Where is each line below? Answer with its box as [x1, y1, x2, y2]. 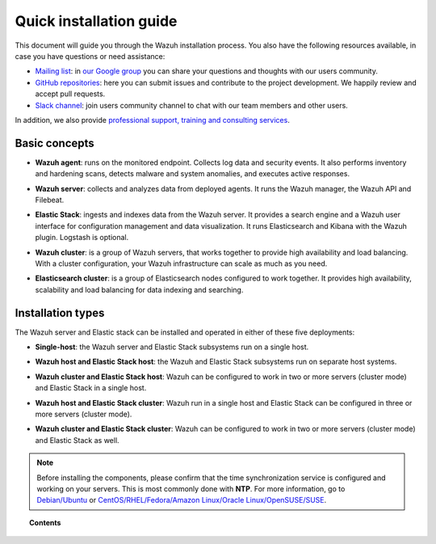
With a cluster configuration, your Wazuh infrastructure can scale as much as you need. [35, 259, 328, 268]
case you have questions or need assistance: [15, 51, 166, 61]
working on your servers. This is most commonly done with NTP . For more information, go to [36, 483, 346, 493]
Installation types [15, 306, 105, 319]
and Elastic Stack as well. [35, 435, 120, 445]
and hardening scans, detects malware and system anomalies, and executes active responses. [35, 169, 350, 179]
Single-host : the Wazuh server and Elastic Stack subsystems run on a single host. [35, 342, 309, 352]
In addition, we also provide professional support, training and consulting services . [15, 115, 290, 124]
